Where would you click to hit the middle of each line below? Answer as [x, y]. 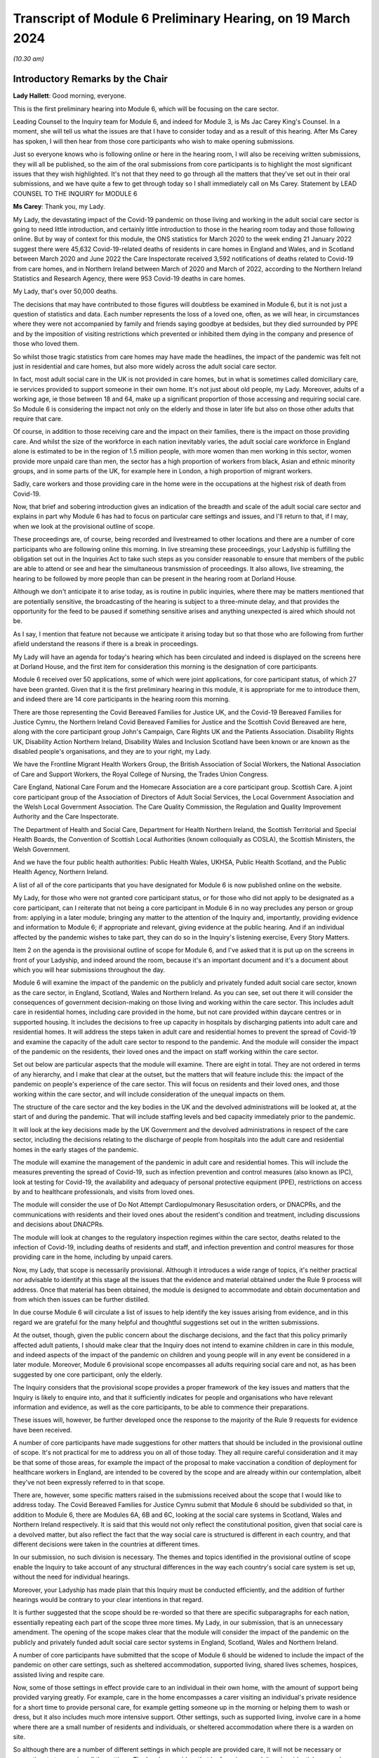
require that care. [38, 418]
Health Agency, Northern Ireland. [61, 872]
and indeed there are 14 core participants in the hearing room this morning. [121, 699]
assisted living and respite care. [59, 1674]
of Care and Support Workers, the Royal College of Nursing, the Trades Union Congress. [141, 774]
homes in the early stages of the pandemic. [76, 1149]
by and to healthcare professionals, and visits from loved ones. [104, 1192]
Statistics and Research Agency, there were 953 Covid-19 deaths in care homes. [129, 278]
